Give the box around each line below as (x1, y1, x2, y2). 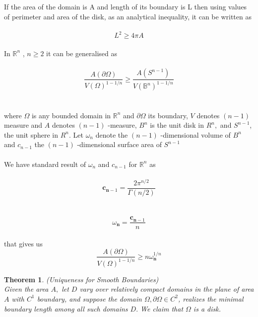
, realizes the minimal (178, 293, 244, 304)
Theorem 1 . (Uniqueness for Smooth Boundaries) (4, 274, 159, 284)
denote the (95, 129, 128, 140)
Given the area (4, 284, 49, 294)
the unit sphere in (4, 129, 59, 140)
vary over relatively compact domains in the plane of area (79, 284, 254, 294)
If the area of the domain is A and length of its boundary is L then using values (4, 1, 247, 11)
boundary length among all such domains (4, 303, 128, 314)
